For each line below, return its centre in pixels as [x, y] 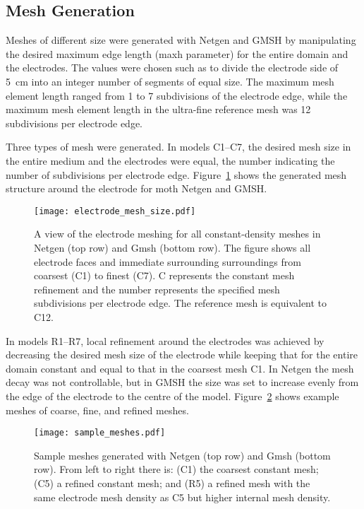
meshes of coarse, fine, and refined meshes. [97, 410]
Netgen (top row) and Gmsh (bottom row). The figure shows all [172, 247]
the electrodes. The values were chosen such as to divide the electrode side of [172, 68]
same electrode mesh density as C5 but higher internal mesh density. [182, 497]
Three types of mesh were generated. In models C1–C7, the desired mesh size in [178, 147]
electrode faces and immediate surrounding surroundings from [168, 261]
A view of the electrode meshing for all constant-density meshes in [177, 234]
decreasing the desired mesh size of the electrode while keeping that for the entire [182, 355]
